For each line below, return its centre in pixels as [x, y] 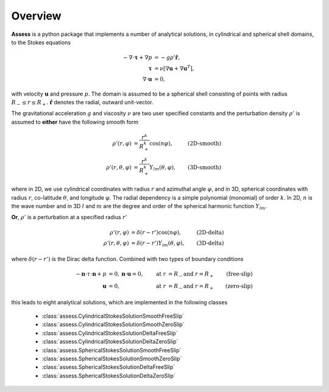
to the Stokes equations [41, 42]
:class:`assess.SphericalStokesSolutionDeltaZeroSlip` [109, 376]
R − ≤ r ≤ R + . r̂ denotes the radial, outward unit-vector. [82, 103]
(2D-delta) [210, 232]
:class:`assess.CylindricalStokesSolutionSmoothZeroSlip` [113, 324]
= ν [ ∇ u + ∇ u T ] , [174, 68]
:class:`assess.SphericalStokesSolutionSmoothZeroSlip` [112, 359]
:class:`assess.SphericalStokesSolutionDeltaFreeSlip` [108, 367]
